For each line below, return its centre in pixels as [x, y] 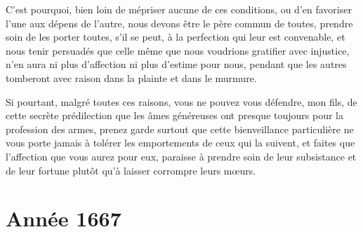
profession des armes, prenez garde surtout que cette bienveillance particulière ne [180, 129]
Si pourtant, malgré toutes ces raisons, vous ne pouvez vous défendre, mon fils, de [181, 101]
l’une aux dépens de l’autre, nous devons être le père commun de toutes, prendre [179, 23]
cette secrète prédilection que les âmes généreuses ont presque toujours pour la [174, 115]
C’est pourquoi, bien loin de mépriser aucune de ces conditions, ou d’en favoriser [179, 9]
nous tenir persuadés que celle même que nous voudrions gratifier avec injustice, [178, 50]
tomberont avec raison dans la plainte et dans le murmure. [131, 77]
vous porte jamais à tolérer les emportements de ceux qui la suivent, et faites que [180, 143]
